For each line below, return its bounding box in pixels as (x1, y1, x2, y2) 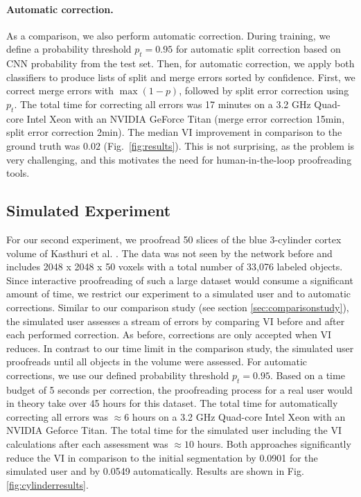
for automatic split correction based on (175, 42, 341, 56)
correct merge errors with (6, 83, 114, 98)
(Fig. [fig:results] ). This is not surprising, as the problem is (103, 138, 355, 152)
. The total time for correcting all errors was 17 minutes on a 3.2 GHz (14, 96, 311, 111)
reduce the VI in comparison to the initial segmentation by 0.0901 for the (6, 450, 318, 464)
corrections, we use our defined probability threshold (6, 367, 229, 382)
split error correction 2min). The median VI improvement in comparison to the (6, 125, 342, 139)
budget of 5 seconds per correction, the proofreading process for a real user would (6, 382, 353, 396)
